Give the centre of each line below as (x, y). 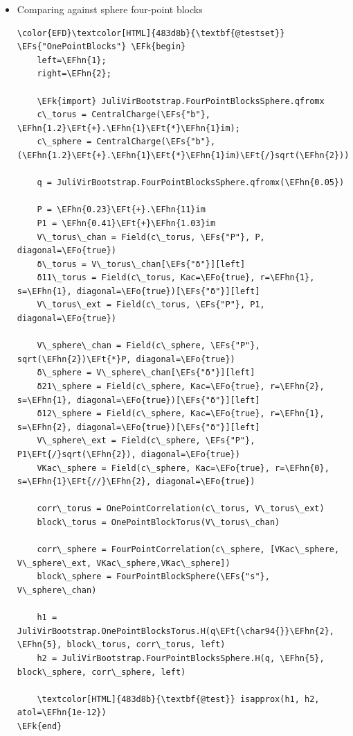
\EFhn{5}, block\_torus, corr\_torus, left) (121, 645)
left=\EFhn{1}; (72, 60)
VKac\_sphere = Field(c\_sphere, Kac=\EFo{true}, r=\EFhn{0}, (183, 468)
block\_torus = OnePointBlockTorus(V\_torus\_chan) (159, 522)
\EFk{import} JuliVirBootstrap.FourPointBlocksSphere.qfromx (181, 101)
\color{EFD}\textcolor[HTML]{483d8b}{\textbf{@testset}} (151, 33)
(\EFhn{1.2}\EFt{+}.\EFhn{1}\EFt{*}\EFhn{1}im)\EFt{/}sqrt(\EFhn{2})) (183, 155)
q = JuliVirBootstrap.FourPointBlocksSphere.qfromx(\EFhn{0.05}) (191, 183)
